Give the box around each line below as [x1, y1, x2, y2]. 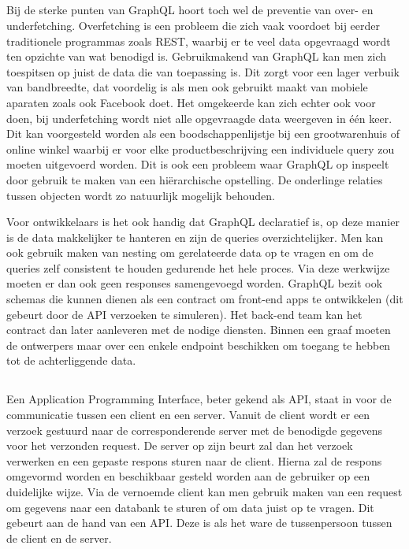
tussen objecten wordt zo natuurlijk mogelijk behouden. [6, 187, 275, 203]
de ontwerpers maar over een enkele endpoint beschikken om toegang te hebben [6, 336, 391, 353]
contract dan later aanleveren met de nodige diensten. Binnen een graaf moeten [6, 321, 391, 338]
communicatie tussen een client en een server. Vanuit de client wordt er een [6, 406, 370, 423]
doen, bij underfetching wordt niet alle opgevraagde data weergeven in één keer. [6, 109, 392, 126]
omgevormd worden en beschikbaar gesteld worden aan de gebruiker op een [6, 468, 370, 484]
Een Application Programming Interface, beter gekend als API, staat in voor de [6, 391, 392, 407]
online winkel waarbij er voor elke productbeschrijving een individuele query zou [6, 140, 395, 157]
